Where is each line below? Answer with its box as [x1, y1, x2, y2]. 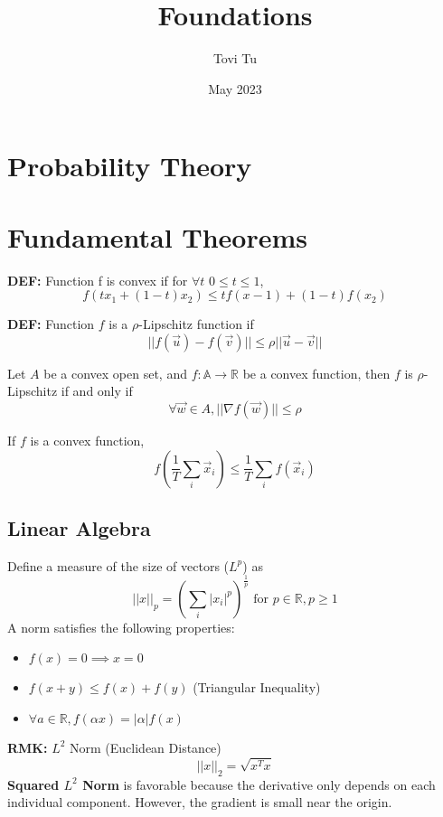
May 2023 [208, 79, 262, 98]
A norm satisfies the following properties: [7, 617, 235, 636]
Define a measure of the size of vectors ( [7, 556, 230, 575]
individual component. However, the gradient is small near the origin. [7, 793, 392, 812]
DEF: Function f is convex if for [7, 270, 188, 289]
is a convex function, [30, 431, 145, 449]
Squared [7, 775, 60, 794]
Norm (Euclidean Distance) [70, 737, 221, 756]
